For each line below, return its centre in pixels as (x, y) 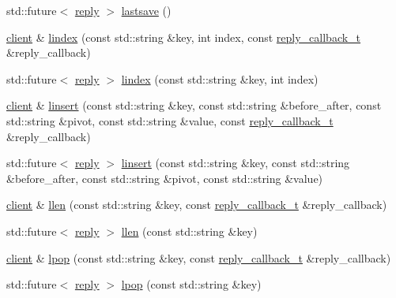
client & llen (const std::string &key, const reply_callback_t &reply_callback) (197, 205)
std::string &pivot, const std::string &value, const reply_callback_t (170, 120)
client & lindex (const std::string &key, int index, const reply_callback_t (184, 37)
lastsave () (146, 10)
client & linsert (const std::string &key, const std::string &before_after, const (194, 105)
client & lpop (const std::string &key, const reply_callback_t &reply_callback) (199, 257)
